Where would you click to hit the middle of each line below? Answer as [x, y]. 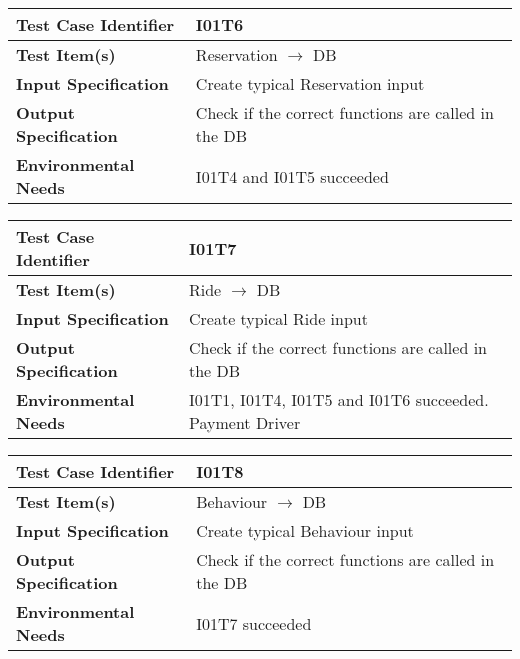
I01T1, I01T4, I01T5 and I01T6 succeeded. [339, 399]
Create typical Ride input [278, 318]
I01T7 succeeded [254, 623]
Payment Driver [245, 422]
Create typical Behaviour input [305, 530]
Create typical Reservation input [310, 83]
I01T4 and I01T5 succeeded [292, 176]
